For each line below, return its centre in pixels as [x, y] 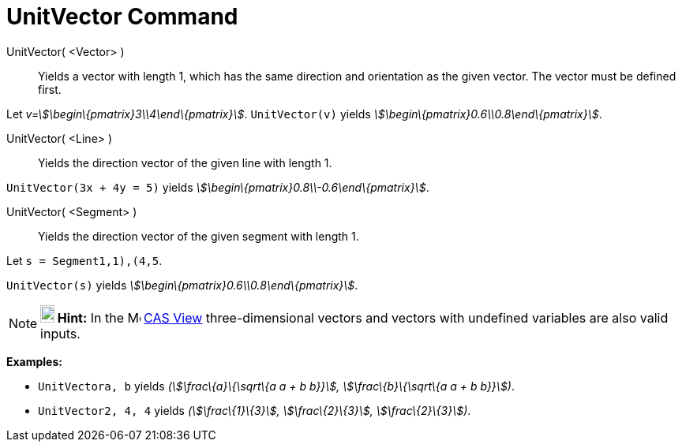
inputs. [60, 333]
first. [50, 89]
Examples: [34, 361]
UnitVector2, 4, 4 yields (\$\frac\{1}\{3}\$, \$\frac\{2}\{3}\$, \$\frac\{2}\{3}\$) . [255, 410]
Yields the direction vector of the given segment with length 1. [199, 236]
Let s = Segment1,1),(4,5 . [84, 260]
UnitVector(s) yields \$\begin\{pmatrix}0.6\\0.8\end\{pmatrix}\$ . [182, 285]
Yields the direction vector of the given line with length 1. [185, 162]
